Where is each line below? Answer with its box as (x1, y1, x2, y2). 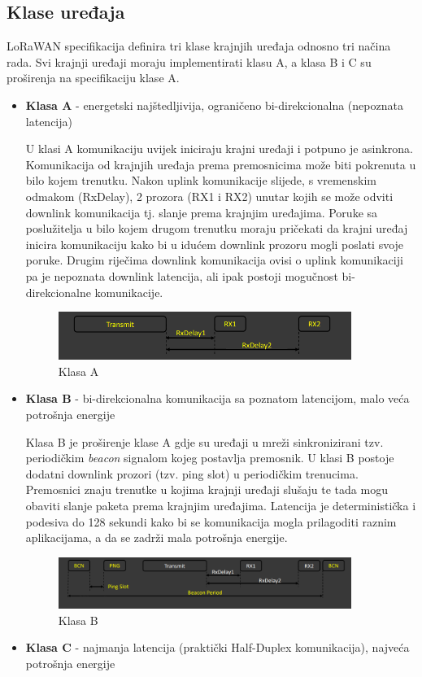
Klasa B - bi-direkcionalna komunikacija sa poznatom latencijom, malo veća (25, 390, 410, 407)
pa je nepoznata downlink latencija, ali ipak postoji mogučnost (25, 267, 338, 284)
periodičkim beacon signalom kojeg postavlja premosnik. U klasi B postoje (25, 449, 394, 466)
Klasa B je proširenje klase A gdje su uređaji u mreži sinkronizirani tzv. (25, 433, 384, 450)
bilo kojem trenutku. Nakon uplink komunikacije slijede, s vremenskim (25, 172, 377, 189)
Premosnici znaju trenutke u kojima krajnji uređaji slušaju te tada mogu (25, 481, 388, 498)
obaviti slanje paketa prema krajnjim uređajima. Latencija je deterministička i (25, 497, 416, 513)
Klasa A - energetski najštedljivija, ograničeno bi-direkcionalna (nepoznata (25, 96, 403, 113)
